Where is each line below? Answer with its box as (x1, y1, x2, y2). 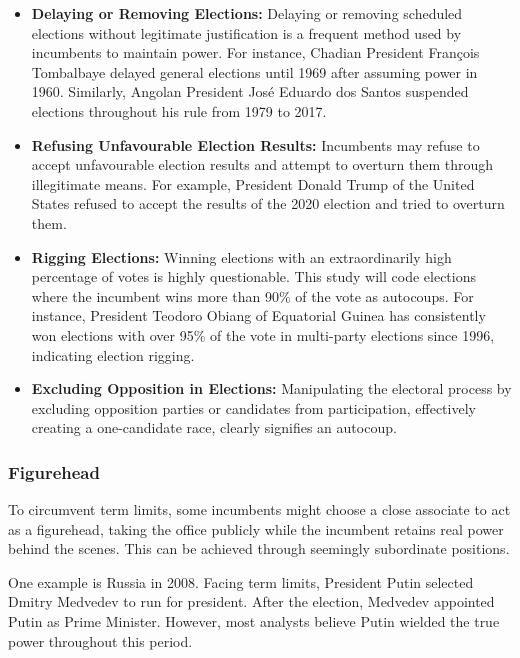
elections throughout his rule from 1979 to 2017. (31, 100, 327, 121)
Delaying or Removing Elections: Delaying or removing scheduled (31, 3, 463, 23)
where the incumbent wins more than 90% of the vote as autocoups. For (31, 285, 474, 306)
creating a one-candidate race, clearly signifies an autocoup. (31, 417, 397, 438)
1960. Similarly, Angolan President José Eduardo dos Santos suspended (31, 81, 469, 102)
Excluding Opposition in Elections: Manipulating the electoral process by (31, 378, 512, 399)
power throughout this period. (8, 630, 193, 651)
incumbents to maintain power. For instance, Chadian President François (31, 42, 480, 63)
